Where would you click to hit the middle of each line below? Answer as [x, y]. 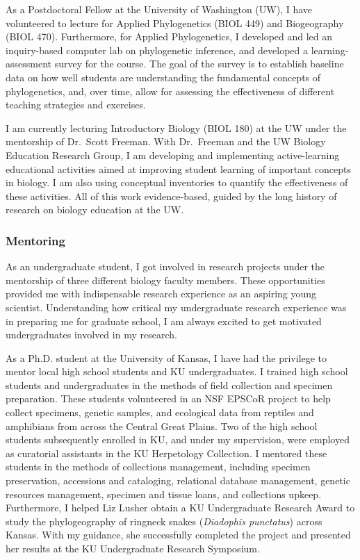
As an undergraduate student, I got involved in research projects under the [165, 266]
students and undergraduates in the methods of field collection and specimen [169, 385]
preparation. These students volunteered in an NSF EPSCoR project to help [168, 398]
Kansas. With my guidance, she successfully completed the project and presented [178, 535]
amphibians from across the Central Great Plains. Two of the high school [162, 426]
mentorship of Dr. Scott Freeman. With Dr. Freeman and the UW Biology [166, 141]
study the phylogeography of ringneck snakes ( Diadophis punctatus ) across [164, 521]
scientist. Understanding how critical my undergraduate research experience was [176, 307]
